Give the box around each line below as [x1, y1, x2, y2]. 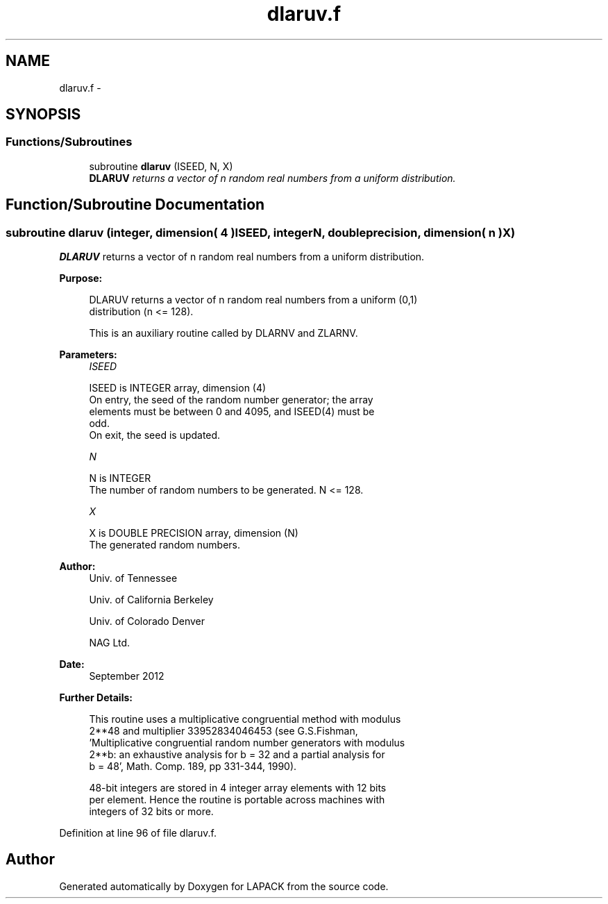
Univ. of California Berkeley [89, 594, 214, 606]
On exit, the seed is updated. [89, 429, 221, 442]
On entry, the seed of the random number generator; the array [89, 394, 373, 406]
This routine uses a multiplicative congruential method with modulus [89, 713, 401, 726]
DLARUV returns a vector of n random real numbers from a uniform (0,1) [89, 294, 418, 306]
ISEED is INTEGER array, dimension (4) [89, 382, 267, 394]
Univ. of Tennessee [89, 572, 178, 585]
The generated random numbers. [89, 539, 241, 551]
